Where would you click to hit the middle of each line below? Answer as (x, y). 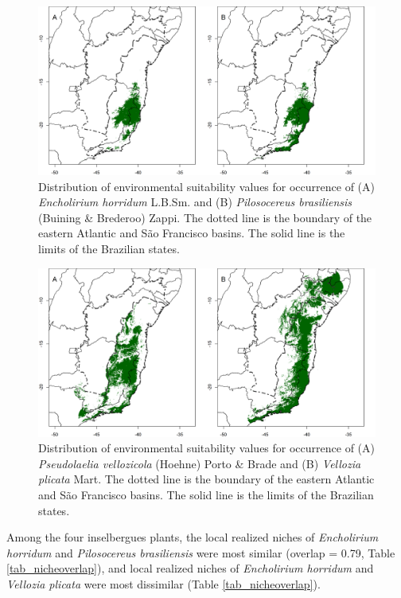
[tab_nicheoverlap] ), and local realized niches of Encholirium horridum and (190, 568)
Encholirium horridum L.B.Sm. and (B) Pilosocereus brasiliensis (195, 202)
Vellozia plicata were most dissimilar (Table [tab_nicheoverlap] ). (164, 583)
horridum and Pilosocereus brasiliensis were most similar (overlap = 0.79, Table (201, 552)
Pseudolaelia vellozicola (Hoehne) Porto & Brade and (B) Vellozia (200, 463)
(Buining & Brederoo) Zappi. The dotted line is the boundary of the (205, 217)
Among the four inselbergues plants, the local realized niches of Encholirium (193, 537)
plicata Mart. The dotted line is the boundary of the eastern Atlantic (206, 479)
